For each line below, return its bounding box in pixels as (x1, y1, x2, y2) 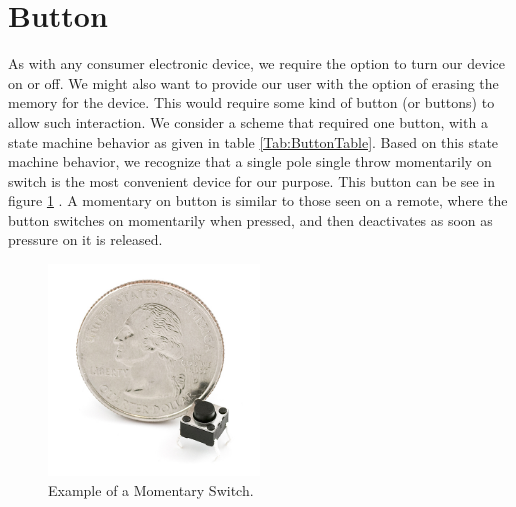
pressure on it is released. (8, 229, 163, 250)
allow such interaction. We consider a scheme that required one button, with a (8, 111, 488, 132)
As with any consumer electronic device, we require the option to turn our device (8, 53, 505, 74)
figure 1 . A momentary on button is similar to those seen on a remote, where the (8, 190, 508, 211)
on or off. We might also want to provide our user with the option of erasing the (8, 72, 499, 93)
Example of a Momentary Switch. (48, 479, 254, 500)
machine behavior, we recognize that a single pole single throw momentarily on (8, 151, 492, 172)
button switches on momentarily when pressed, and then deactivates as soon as (8, 209, 493, 230)
